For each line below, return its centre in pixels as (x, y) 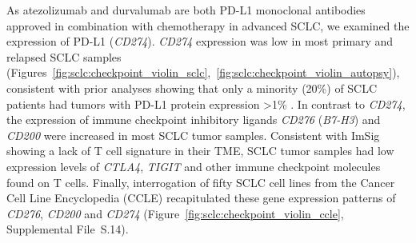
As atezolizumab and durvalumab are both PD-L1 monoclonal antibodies (186, 10)
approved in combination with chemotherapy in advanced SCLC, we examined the (208, 25)
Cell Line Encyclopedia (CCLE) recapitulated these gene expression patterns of (201, 198)
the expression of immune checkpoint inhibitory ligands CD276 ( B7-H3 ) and (194, 120)
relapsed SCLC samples (64, 56)
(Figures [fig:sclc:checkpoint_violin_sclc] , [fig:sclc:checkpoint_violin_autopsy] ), (203, 72)
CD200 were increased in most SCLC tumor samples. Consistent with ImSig (193, 135)
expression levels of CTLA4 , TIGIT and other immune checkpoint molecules (194, 166)
